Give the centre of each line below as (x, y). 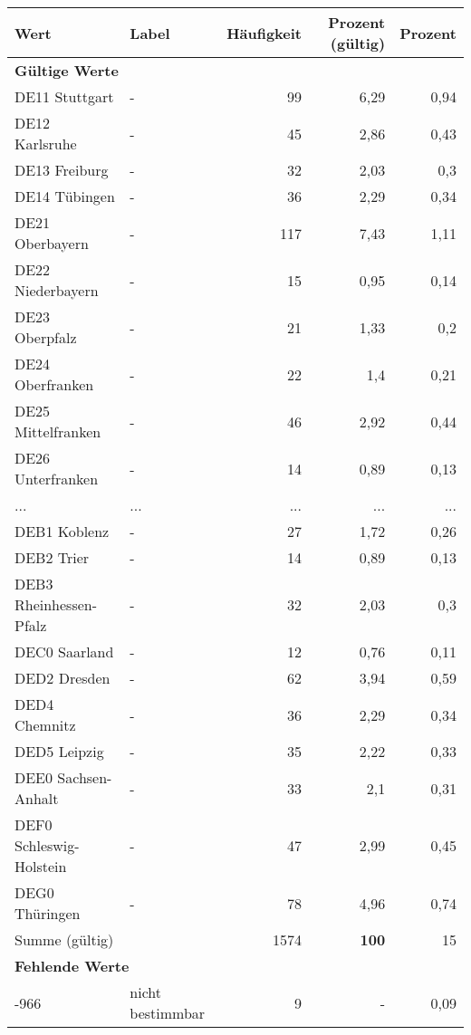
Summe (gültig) (64, 939)
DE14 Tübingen (65, 196)
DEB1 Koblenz (62, 531)
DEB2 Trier (52, 557)
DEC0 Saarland (64, 652)
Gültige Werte (67, 70)
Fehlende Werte (72, 966)
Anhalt (37, 798)
